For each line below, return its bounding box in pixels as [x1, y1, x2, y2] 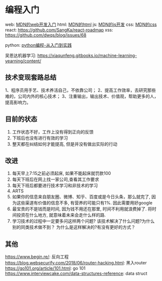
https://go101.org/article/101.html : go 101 [5, 265, 86, 271]
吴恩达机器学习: [5, 52, 37, 58]
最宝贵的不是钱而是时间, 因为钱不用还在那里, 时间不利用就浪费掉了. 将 [12, 206, 152, 212]
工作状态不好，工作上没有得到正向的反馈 [12, 129, 94, 134]
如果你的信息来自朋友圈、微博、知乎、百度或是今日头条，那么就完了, [12, 194, 150, 200]
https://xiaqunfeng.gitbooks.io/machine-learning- [37, 52, 137, 58]
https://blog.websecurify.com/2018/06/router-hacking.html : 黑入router [5, 260, 147, 266]
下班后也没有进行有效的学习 [12, 135, 68, 141]
